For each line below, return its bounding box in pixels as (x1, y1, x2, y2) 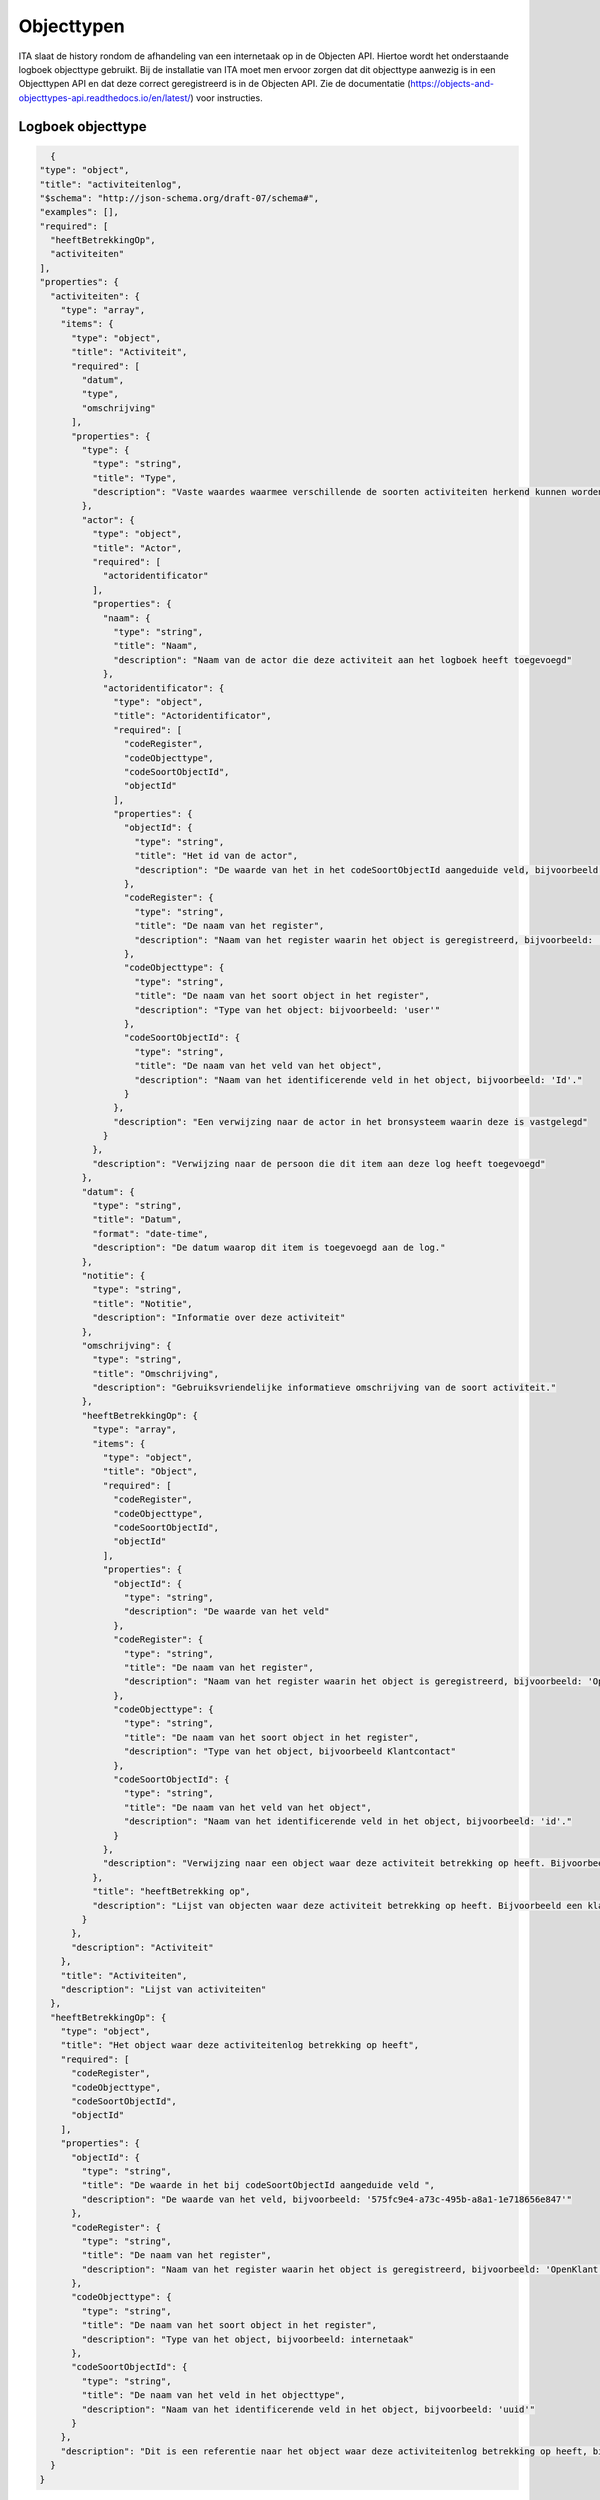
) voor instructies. (190, 91, 264, 104)
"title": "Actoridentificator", (113, 710, 272, 722)
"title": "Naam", (113, 640, 199, 652)
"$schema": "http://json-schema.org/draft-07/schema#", (39, 192, 320, 204)
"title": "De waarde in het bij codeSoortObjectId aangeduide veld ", (81, 2180, 435, 2191)
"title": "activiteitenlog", (39, 178, 183, 190)
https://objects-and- (410, 78, 495, 90)
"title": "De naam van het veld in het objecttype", (81, 2390, 346, 2401)
